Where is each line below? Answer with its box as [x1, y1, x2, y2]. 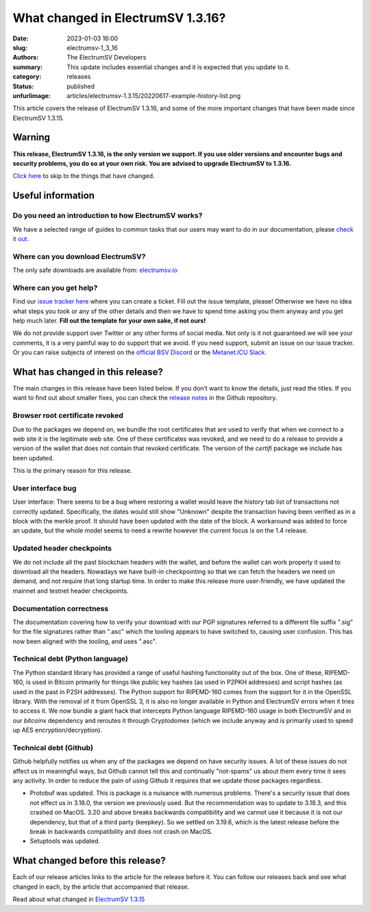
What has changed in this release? [12, 366, 164, 378]
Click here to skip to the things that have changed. [12, 172, 155, 180]
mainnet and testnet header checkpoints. [12, 587, 129, 595]
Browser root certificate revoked [12, 411, 123, 421]
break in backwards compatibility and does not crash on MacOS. [29, 828, 212, 836]
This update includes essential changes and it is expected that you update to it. [66, 62, 291, 71]
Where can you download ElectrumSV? [12, 251, 146, 261]
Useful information [12, 190, 95, 201]
